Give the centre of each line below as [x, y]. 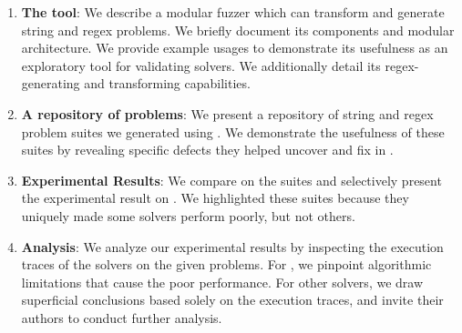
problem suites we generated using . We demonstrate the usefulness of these [233, 131]
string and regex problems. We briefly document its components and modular [238, 30]
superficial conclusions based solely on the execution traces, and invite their [232, 300]
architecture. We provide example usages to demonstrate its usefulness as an [235, 48]
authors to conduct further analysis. [122, 317]
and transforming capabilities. [167, 83]
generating [51, 83]
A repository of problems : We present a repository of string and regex [227, 113]
